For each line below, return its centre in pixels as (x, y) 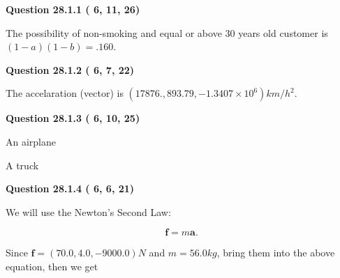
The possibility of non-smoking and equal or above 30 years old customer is (167, 32)
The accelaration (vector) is (65, 93)
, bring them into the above (276, 253)
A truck (22, 165)
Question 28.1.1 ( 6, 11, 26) (73, 9)
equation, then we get (52, 266)
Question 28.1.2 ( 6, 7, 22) (70, 69)
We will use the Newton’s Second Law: (88, 211)
